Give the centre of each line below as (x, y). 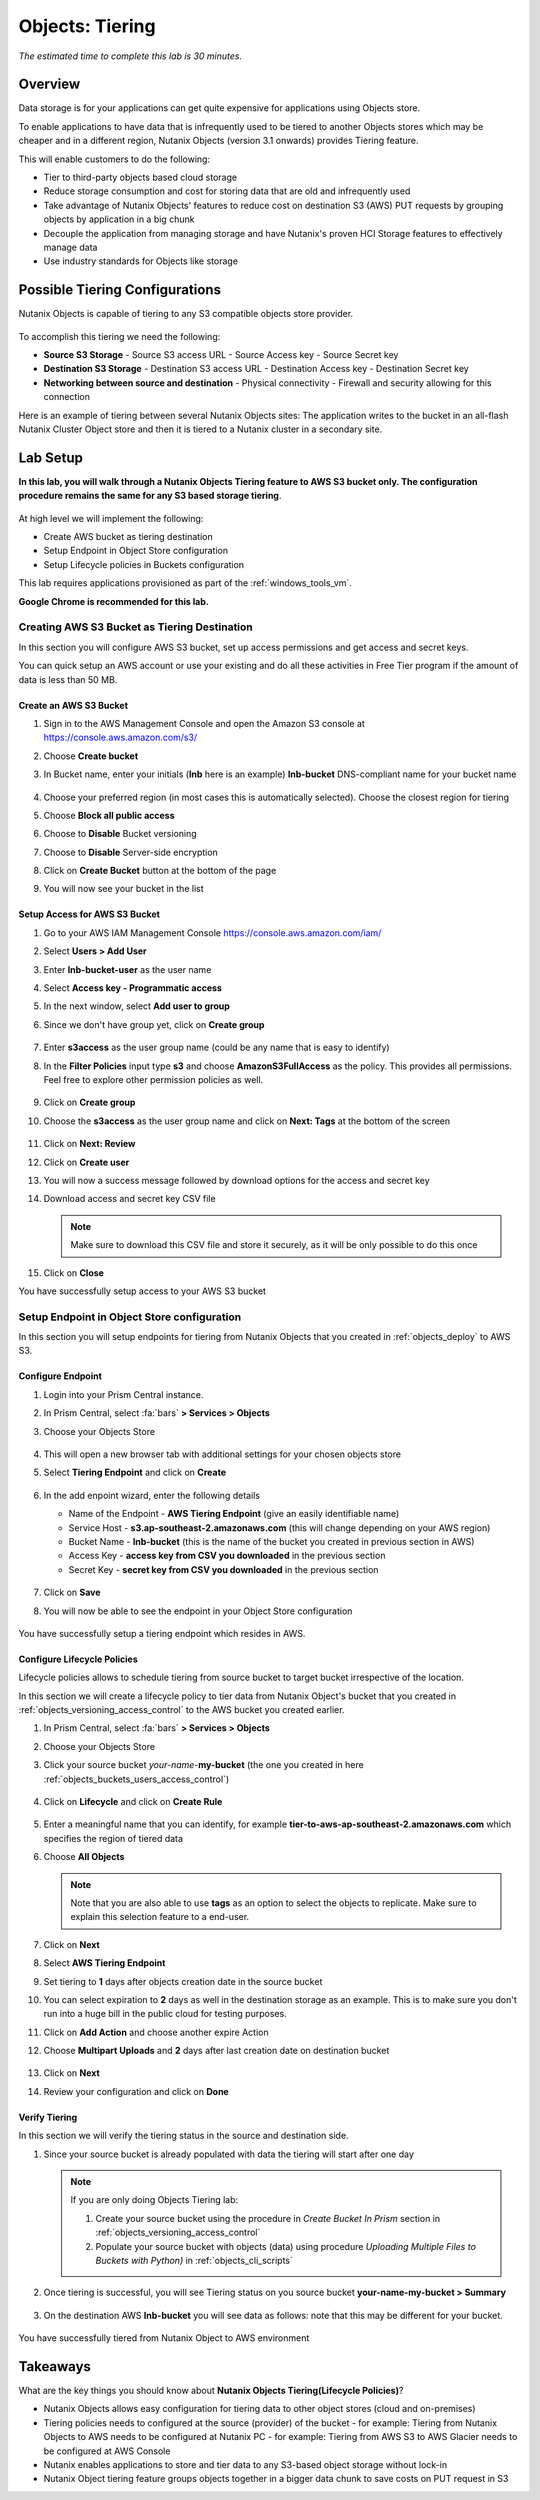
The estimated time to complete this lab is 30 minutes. (130, 56)
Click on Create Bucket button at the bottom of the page (160, 871)
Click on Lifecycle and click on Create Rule (133, 1802)
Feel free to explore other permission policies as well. (153, 1079)
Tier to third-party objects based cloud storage (140, 177)
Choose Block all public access (109, 815)
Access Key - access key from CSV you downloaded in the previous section (227, 1556)
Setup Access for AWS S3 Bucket (89, 914)
